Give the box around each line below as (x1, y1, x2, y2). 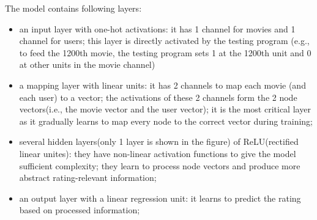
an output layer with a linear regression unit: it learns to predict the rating (19, 191, 301, 204)
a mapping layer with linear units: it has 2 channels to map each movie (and (19, 78, 306, 91)
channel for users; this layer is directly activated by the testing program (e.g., (19, 34, 310, 47)
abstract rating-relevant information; (19, 171, 157, 184)
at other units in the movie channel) (19, 58, 155, 71)
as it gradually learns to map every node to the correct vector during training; (19, 114, 313, 127)
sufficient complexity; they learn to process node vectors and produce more (19, 159, 300, 172)
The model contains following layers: (5, 2, 142, 14)
